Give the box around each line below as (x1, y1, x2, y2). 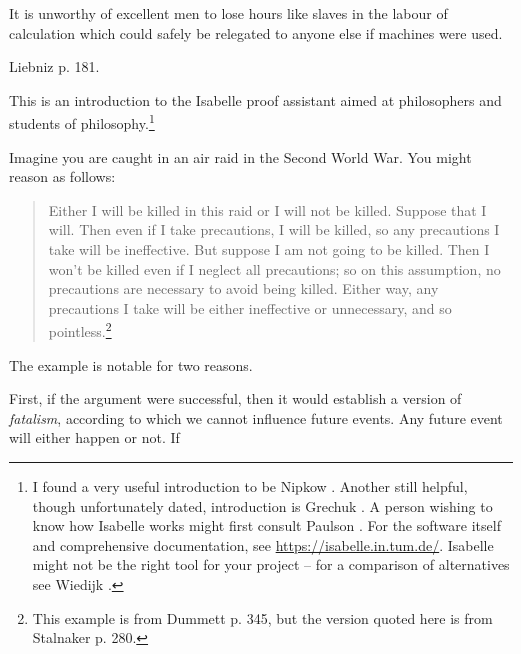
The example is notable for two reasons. (9, 354, 253, 375)
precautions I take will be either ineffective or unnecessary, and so (48, 297, 452, 318)
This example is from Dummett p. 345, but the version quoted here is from (32, 607, 493, 628)
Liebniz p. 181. (9, 56, 100, 77)
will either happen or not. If (9, 427, 180, 448)
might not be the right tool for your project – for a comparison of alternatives (32, 554, 510, 575)
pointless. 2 (48, 318, 112, 342)
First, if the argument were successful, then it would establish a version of (9, 388, 462, 409)
